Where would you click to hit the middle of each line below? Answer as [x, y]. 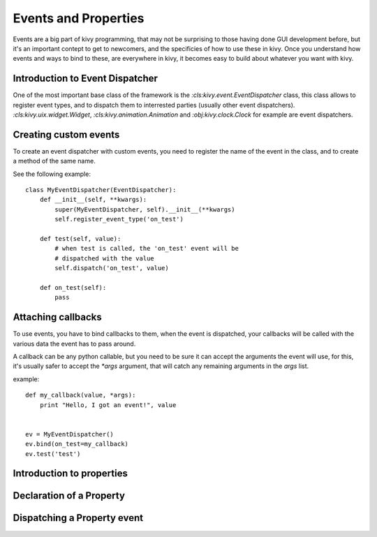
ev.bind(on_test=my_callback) [77, 444]
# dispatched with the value [105, 258]
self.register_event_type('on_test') [119, 219]
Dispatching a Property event [78, 518]
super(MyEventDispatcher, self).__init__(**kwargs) [145, 209]
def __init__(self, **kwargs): [93, 200]
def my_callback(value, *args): [81, 395]
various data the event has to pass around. [74, 344]
